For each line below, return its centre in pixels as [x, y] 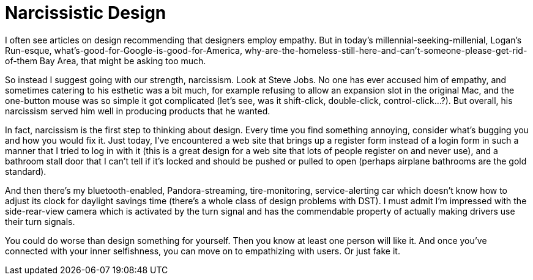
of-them [21, 61]
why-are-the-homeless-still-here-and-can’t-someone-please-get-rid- [386, 50]
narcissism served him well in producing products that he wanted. [138, 111]
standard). [26, 171]
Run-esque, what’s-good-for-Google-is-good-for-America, [124, 50]
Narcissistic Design [86, 13]
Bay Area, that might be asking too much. [123, 61]
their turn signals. [40, 221]
